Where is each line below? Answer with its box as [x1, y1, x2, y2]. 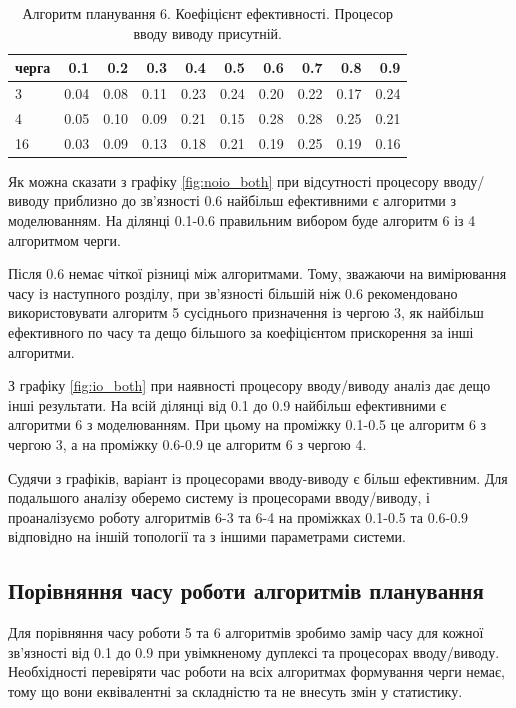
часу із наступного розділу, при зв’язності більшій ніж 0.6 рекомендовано [8, 282, 458, 303]
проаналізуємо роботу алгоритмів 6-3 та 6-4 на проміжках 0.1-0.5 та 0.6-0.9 [8, 506, 469, 527]
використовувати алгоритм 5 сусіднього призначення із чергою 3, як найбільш [8, 302, 484, 323]
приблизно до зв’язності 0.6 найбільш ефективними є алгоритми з [53, 190, 457, 211]
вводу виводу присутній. [133, 22, 282, 43]
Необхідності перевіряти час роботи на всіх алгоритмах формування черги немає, [8, 661, 505, 682]
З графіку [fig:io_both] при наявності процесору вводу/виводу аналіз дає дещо [8, 375, 491, 396]
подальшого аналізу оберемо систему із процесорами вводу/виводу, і [8, 487, 430, 508]
